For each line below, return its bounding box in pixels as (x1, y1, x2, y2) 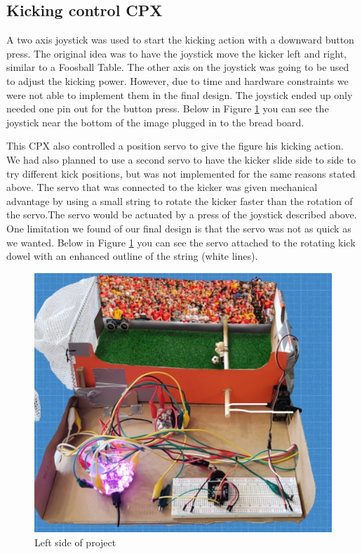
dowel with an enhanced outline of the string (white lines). (6, 249, 258, 263)
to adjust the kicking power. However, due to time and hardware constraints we (6, 73, 349, 88)
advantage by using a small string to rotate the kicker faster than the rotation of (6, 193, 353, 208)
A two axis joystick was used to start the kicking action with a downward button (6, 32, 354, 47)
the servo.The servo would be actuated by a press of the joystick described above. (6, 207, 357, 222)
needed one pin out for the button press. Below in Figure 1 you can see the (6, 101, 329, 116)
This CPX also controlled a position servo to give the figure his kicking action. (6, 138, 344, 153)
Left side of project (34, 534, 116, 549)
